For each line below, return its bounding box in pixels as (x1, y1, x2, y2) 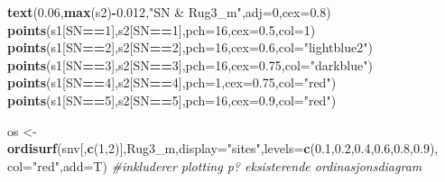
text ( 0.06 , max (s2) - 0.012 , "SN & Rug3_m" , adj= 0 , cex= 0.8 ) (7, 3, 331, 21)
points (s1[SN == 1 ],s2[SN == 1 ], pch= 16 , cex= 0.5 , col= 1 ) (7, 20, 316, 39)
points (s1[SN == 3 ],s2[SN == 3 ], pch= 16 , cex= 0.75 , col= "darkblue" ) (7, 55, 373, 74)
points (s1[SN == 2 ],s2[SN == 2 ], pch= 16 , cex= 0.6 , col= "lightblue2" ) (7, 38, 373, 57)
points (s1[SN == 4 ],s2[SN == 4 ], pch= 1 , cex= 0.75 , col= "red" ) (7, 73, 337, 92)
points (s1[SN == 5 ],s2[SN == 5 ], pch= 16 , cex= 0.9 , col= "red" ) (7, 90, 337, 109)
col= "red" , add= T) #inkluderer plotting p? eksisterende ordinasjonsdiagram (7, 156, 422, 175)
